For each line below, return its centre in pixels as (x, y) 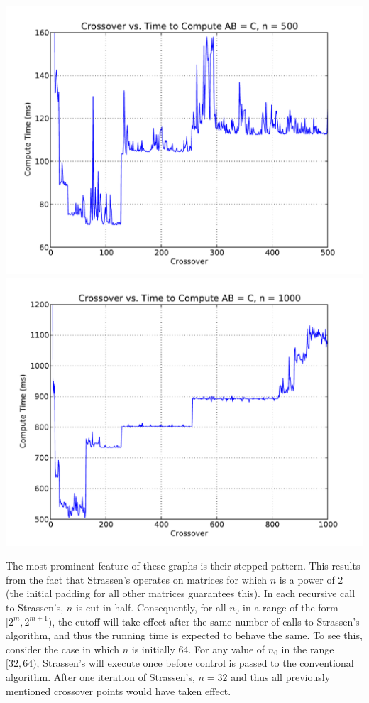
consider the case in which (63, 649)
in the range (308, 649)
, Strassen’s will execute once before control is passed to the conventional (195, 663)
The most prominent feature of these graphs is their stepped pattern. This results (183, 566)
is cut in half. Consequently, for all (151, 607)
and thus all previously (281, 676)
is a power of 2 (311, 579)
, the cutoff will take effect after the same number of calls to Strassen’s (206, 621)
